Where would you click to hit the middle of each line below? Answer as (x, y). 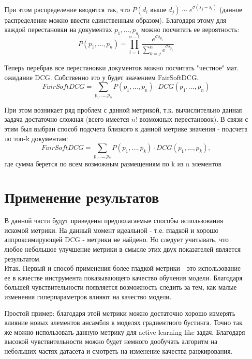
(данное (231, 9)
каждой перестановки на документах (58, 29)
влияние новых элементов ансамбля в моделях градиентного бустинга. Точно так (124, 322)
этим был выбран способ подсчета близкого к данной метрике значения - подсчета (126, 128)
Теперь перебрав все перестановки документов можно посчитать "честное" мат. (122, 68)
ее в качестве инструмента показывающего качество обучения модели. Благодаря (124, 277)
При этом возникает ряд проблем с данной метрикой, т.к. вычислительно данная (123, 109)
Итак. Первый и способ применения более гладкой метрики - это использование (123, 268)
